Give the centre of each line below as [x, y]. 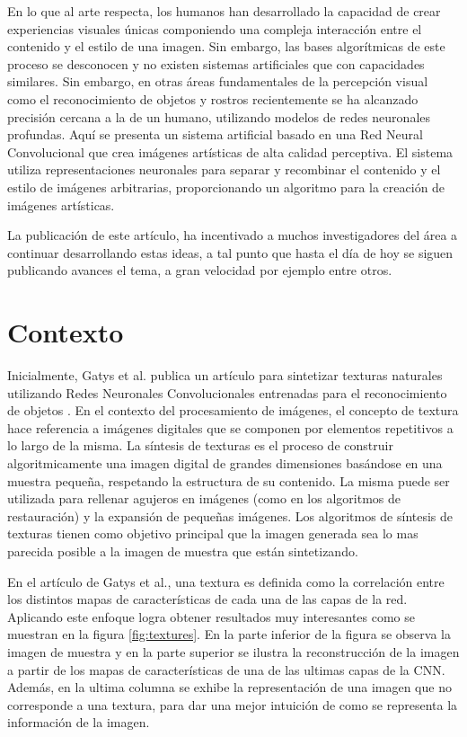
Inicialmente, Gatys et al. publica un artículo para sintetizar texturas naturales [225, 375]
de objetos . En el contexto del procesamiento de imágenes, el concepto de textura [233, 410]
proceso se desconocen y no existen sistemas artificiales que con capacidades [216, 63]
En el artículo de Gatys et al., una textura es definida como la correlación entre [226, 581]
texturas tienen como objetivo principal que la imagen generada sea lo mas [213, 533]
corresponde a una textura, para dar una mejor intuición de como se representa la [233, 704]
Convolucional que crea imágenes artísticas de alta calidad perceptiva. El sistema [230, 151]
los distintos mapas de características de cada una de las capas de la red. [207, 599]
